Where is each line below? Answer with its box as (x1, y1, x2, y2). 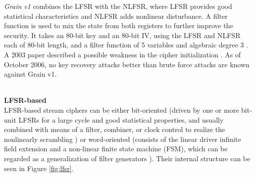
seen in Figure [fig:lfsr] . (4, 163, 74, 173)
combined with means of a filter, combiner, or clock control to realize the (4, 124, 225, 134)
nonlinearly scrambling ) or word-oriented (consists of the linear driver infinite (4, 133, 241, 144)
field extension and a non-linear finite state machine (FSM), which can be (4, 143, 228, 154)
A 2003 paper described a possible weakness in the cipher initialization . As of (4, 49, 241, 59)
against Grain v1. (4, 69, 57, 79)
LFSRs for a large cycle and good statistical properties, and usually (18, 114, 224, 125)
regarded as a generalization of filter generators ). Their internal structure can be (4, 153, 251, 163)
